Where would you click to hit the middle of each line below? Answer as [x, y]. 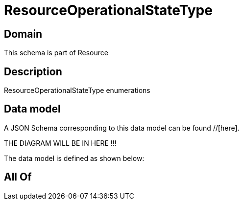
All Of [18, 177]
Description [33, 71]
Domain [23, 34]
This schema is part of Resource [56, 53]
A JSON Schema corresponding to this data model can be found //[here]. [122, 128]
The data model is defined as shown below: [74, 158]
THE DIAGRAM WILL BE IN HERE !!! [60, 143]
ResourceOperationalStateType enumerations [77, 91]
